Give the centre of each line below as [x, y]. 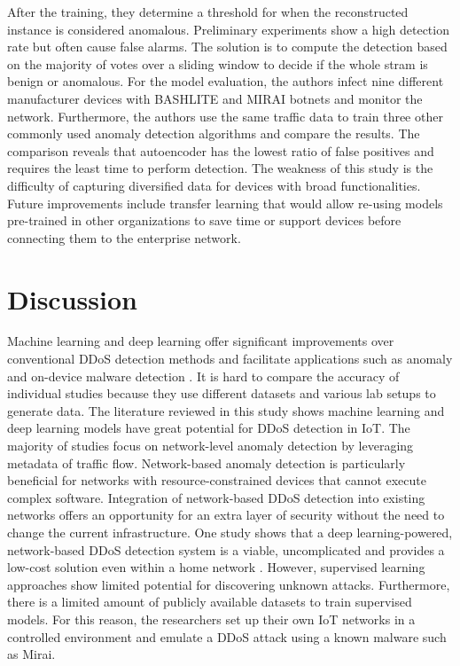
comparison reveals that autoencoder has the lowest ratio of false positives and [221, 150]
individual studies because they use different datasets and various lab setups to [222, 393]
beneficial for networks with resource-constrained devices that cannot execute [217, 480]
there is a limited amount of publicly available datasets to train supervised [210, 602]
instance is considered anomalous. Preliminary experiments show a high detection [228, 29]
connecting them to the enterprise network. [124, 237]
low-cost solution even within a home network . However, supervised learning [216, 567]
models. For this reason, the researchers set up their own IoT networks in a [211, 619]
